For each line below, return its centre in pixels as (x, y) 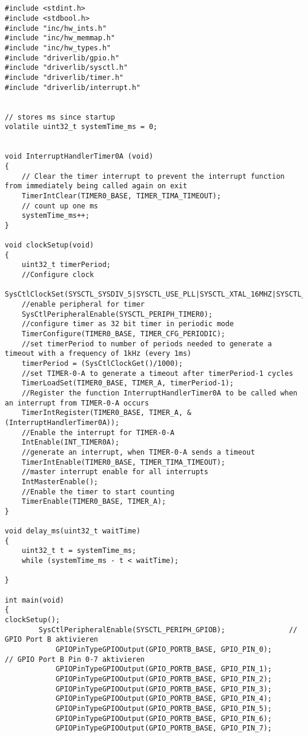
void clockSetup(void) (49, 245)
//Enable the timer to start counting (98, 492)
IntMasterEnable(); (60, 482)
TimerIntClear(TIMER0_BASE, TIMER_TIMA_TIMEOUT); (121, 196)
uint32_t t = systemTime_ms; (79, 551)
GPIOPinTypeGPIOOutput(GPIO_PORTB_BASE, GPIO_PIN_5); (164, 708)
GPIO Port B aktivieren (52, 640)
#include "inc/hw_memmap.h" (60, 38)
